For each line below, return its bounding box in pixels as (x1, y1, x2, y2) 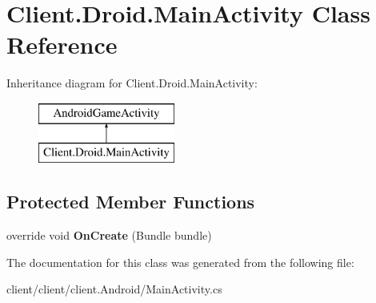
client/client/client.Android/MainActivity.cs (6, 281, 222, 297)
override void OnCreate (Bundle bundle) (6, 227, 212, 244)
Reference (6, 28, 118, 61)
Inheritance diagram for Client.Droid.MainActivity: (6, 75, 258, 91)
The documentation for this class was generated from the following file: (6, 253, 354, 270)
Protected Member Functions (6, 189, 255, 214)
